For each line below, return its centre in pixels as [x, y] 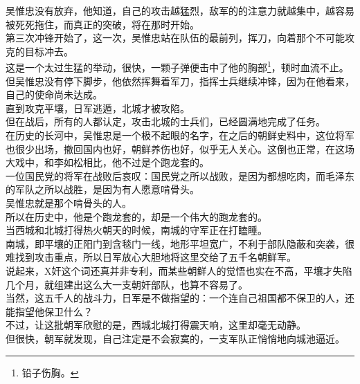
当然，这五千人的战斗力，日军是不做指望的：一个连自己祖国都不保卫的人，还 [180, 298]
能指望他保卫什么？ [49, 311]
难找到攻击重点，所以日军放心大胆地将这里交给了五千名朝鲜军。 [151, 257]
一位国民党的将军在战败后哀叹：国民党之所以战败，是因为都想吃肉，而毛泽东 [180, 175]
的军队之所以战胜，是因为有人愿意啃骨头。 [102, 189]
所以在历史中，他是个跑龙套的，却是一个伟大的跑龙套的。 [136, 216]
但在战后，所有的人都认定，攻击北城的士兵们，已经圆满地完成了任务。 [165, 121]
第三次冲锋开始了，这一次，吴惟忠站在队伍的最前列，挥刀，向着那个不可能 [175, 38]
